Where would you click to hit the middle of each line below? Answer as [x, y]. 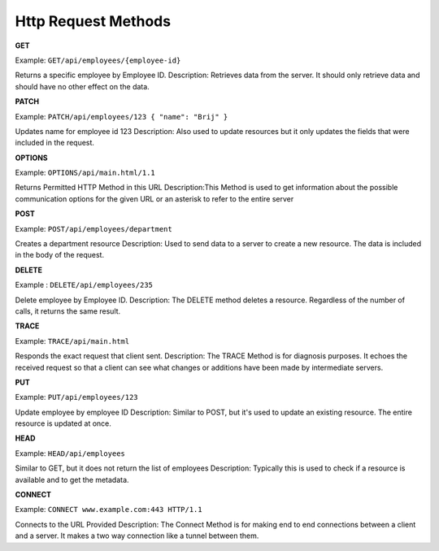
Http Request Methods [93, 21]
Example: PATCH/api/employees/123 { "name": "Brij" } [122, 116]
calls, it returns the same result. [68, 311]
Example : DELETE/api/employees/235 [84, 285]
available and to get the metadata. [72, 479]
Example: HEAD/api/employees [70, 453]
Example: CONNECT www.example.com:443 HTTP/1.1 [109, 510]
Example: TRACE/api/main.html [72, 341]
